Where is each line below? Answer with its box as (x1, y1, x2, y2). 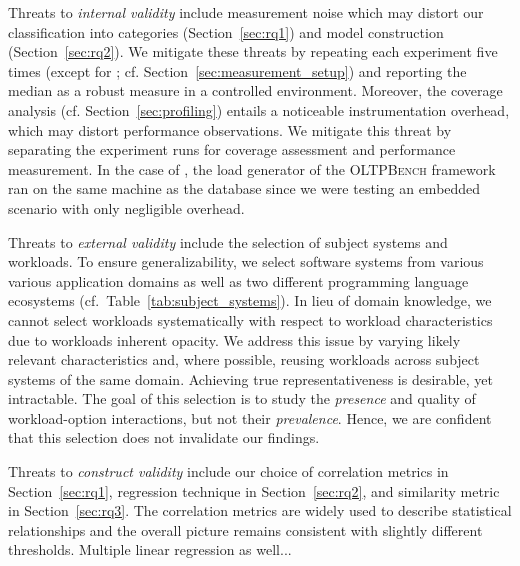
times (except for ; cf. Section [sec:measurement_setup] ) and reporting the (8, 60, 467, 81)
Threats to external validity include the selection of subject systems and (8, 231, 448, 252)
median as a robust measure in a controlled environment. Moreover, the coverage (8, 80, 503, 101)
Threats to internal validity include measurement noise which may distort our (8, 2, 484, 22)
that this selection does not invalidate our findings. (8, 427, 320, 448)
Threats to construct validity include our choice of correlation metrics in (8, 461, 449, 482)
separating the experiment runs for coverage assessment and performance (8, 139, 456, 160)
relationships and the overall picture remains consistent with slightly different (8, 519, 483, 540)
